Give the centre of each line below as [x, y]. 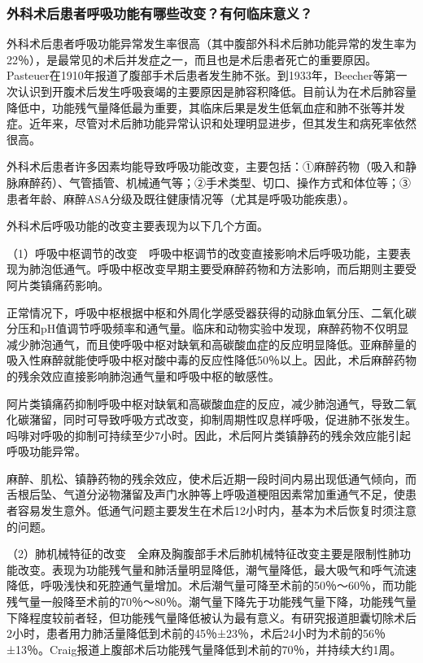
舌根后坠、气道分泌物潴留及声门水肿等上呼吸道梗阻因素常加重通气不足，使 [206, 494]
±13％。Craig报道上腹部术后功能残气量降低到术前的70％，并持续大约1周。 [204, 649]
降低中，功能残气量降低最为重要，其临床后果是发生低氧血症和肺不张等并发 [206, 107]
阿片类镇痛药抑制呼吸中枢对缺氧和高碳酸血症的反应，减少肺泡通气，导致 [200, 403]
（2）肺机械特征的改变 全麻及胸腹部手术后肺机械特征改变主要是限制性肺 [203, 554]
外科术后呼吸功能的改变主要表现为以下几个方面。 [137, 226]
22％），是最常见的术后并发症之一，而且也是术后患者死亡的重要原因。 [192, 59]
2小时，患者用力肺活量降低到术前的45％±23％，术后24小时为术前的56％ [196, 633]
